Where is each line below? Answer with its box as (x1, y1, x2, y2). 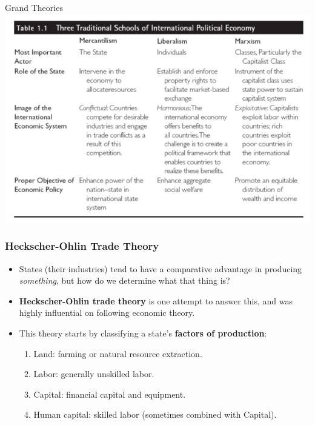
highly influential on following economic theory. (19, 306, 195, 319)
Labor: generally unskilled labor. (33, 367, 154, 380)
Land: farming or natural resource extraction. (33, 347, 202, 360)
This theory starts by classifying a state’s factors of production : (19, 327, 267, 339)
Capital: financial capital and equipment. (33, 387, 186, 400)
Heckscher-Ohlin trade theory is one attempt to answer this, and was (19, 294, 293, 307)
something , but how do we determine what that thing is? (19, 274, 230, 287)
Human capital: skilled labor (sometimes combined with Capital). (33, 408, 277, 421)
